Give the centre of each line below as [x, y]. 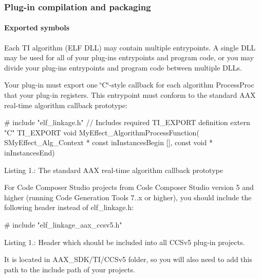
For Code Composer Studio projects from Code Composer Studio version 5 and [129, 187]
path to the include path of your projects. [70, 269]
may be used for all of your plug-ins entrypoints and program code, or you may [129, 57]
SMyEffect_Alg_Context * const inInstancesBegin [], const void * [108, 142]
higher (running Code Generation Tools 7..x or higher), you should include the [128, 197]
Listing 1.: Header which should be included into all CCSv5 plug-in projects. [125, 242]
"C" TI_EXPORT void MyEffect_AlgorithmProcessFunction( [102, 132]
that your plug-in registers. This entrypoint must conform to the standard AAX [130, 95]
